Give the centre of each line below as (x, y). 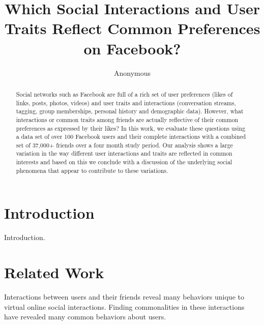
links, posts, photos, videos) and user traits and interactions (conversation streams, (126, 102)
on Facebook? (132, 48)
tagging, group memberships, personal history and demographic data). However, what (130, 111)
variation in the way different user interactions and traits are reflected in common (124, 153)
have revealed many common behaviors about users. (85, 317)
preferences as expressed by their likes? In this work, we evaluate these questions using (131, 128)
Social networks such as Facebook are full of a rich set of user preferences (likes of (124, 94)
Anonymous (132, 72)
